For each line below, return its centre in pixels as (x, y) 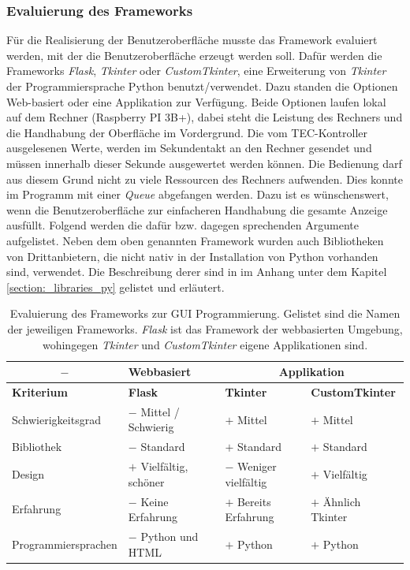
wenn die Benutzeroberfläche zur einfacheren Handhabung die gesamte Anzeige (197, 209)
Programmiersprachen (65, 544)
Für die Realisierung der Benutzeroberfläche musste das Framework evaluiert (192, 40)
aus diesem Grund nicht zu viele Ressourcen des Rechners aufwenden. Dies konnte (205, 179)
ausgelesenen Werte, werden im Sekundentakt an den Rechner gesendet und (189, 148)
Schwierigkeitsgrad (56, 419)
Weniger (257, 466)
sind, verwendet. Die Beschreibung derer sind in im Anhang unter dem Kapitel (197, 272)
